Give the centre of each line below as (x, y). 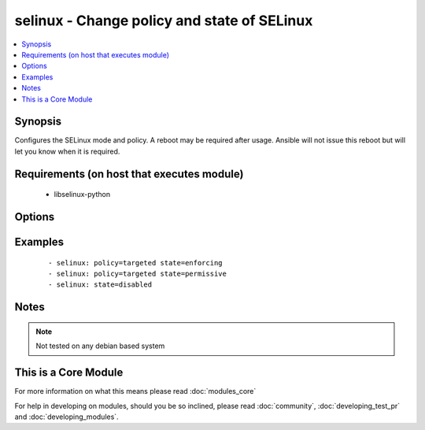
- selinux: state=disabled (100, 285)
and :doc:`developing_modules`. (67, 417)
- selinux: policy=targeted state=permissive (138, 274)
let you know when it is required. (67, 151)
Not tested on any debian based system (100, 346)
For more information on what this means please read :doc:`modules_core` (135, 391)
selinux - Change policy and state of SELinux (164, 20)
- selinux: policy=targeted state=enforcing (136, 263)
